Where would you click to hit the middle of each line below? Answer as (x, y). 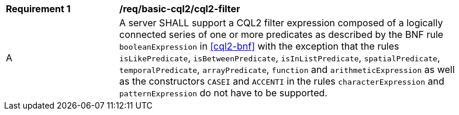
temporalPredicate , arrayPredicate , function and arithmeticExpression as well (287, 69)
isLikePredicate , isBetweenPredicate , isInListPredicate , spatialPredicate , (280, 58)
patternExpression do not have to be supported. (223, 93)
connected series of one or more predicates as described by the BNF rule (282, 34)
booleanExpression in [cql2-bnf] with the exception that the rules (259, 46)
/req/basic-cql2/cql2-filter (180, 9)
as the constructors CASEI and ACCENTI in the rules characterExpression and (282, 81)
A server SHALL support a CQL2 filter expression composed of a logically (281, 23)
